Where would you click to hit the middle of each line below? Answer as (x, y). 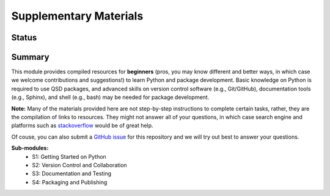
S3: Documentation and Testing (72, 173)
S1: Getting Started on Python (69, 156)
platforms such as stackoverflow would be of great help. (82, 126)
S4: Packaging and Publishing (70, 182)
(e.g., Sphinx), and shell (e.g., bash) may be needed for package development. (110, 97)
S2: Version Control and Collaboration (80, 165)
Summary (30, 57)
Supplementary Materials (77, 16)
